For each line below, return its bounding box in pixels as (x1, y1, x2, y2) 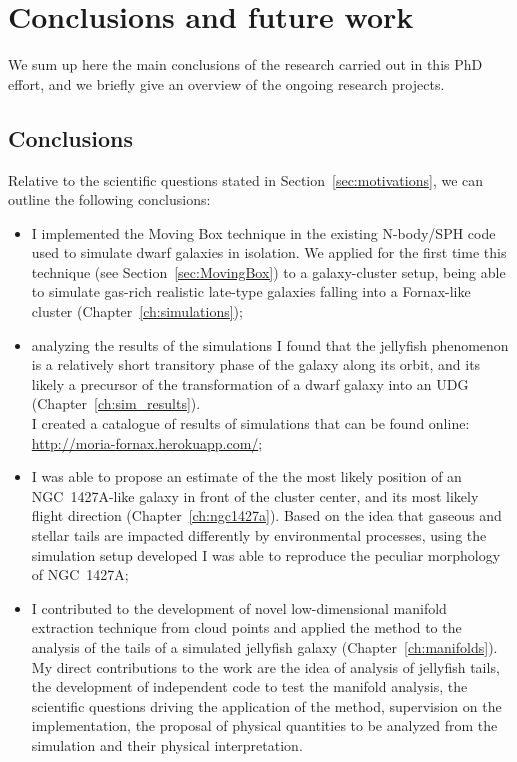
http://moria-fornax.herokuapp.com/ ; (31, 432, 263, 453)
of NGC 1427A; (31, 564, 129, 585)
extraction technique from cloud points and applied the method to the (31, 617, 462, 638)
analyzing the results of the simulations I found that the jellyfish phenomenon (31, 334, 509, 355)
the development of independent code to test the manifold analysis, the (31, 676, 468, 697)
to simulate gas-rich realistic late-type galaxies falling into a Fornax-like (31, 281, 471, 302)
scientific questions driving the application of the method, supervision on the (31, 695, 502, 716)
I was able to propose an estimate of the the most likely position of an (31, 466, 462, 487)
